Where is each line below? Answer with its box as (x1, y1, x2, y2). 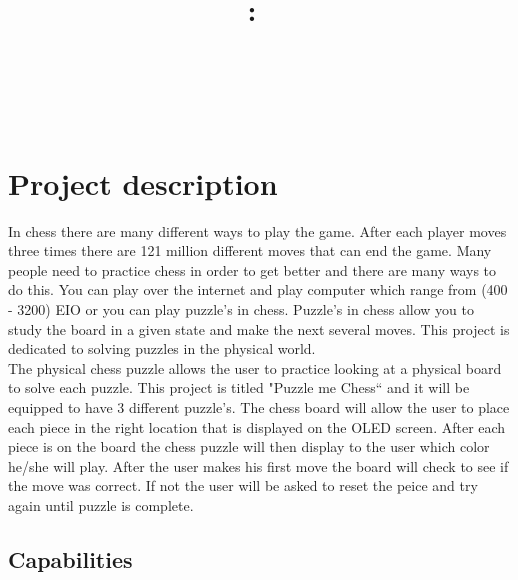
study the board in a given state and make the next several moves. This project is (8, 318, 510, 339)
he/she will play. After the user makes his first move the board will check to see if (8, 455, 509, 476)
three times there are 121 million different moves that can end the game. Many (8, 240, 492, 261)
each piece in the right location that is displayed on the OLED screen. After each (8, 416, 506, 437)
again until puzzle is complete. (8, 495, 194, 515)
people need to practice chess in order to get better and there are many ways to (8, 259, 497, 280)
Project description (8, 162, 278, 203)
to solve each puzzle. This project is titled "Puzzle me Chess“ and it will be (8, 377, 470, 398)
